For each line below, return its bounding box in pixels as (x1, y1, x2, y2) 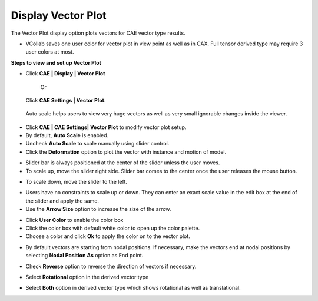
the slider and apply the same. (25, 197, 100, 204)
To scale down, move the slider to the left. (25, 178, 128, 186)
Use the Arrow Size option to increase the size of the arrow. (25, 206, 171, 213)
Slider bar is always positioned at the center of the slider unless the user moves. (25, 159, 220, 166)
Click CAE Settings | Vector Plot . (25, 97, 106, 104)
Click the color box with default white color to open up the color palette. (25, 224, 200, 231)
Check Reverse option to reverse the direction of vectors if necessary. (25, 263, 197, 270)
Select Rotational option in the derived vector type (25, 273, 149, 280)
